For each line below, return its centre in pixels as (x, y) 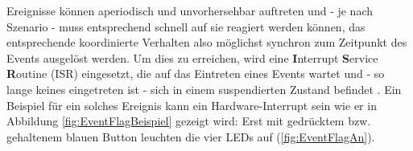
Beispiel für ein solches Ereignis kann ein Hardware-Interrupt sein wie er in (192, 105)
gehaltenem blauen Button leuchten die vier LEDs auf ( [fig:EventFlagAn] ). (191, 136)
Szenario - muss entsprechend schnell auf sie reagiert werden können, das (186, 26)
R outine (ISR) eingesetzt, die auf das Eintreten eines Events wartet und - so (196, 73)
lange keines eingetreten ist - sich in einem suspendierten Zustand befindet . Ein (204, 89)
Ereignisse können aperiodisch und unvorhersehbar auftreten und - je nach (190, 10)
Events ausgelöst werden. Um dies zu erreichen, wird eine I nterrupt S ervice (192, 57)
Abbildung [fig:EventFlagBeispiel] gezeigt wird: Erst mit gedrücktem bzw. (189, 121)
